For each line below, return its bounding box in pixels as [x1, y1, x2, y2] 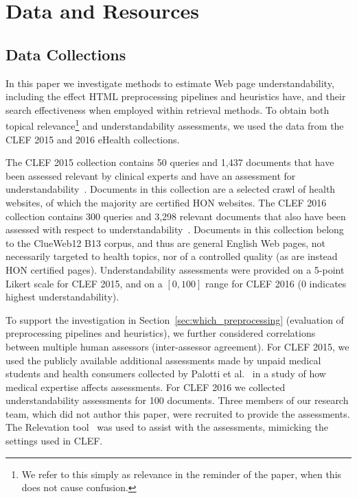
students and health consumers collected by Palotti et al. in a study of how [5, 366, 326, 381]
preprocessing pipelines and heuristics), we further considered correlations [5, 326, 316, 340]
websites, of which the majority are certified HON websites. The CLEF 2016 [5, 195, 327, 209]
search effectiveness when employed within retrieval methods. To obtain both [5, 102, 330, 117]
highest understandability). [5, 289, 119, 304]
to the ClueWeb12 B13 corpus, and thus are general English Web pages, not [5, 235, 325, 250]
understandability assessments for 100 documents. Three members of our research [5, 393, 349, 407]
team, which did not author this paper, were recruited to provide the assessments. [5, 406, 350, 420]
